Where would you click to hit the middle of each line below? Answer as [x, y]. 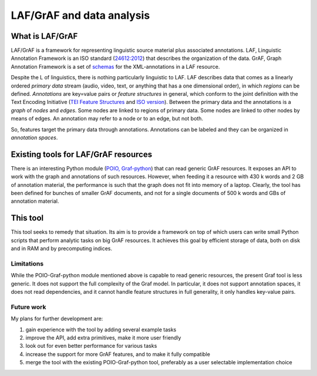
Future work [28, 307]
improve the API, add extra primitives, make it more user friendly [103, 337]
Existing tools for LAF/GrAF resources [82, 154]
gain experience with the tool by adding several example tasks [101, 330]
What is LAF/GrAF [44, 36]
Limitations [27, 263]
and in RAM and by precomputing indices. [62, 249]
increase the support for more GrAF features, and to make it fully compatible [118, 354]
